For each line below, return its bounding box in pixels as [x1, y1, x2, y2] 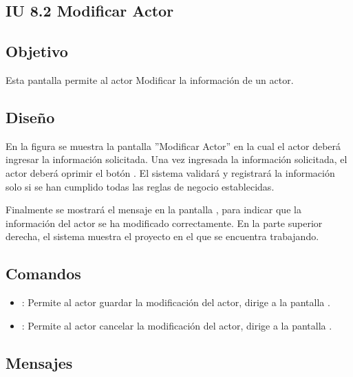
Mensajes [6, 352, 73, 373]
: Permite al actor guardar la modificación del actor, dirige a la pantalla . [21, 295, 330, 310]
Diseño [6, 106, 55, 127]
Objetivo [6, 41, 68, 62]
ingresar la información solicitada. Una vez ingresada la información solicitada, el [6, 152, 347, 166]
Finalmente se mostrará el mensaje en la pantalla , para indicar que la [6, 202, 301, 217]
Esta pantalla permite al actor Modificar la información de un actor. [6, 72, 294, 87]
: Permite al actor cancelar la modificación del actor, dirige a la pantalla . [21, 318, 332, 332]
